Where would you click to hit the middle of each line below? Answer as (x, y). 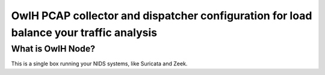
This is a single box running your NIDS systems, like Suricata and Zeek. (99, 64)
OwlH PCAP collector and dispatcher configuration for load (162, 16)
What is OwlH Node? (53, 49)
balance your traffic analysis (84, 32)
